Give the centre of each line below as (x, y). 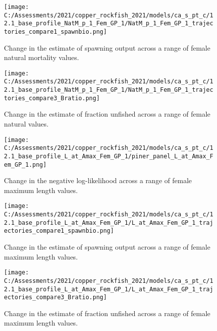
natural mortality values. (42, 57)
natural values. (26, 124)
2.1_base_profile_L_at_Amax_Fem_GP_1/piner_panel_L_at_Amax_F (109, 156)
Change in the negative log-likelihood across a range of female (98, 180)
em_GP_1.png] (25, 165)
